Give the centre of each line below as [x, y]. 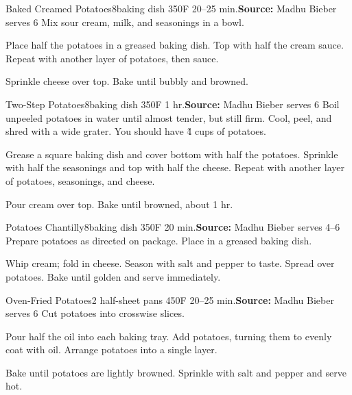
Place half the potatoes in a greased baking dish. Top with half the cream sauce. [175, 45]
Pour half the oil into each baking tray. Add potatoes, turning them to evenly [169, 336]
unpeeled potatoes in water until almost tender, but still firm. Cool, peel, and [169, 117]
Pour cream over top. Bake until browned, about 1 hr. [119, 204]
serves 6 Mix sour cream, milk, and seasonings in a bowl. [125, 22]
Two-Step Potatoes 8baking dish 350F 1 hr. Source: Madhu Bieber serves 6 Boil [173, 104]
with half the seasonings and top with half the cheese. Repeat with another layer [175, 167]
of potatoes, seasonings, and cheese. [80, 180]
